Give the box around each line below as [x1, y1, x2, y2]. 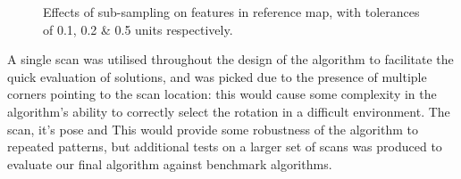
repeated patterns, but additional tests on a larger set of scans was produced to [7, 137, 442, 156]
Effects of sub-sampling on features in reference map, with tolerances [43, 3, 420, 20]
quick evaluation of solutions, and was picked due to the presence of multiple [7, 67, 427, 85]
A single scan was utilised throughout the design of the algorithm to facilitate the [7, 50, 454, 69]
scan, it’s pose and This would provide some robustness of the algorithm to [7, 119, 418, 138]
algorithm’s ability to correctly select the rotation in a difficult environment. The [7, 102, 450, 120]
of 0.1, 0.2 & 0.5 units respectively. [43, 20, 233, 38]
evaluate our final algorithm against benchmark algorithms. [7, 154, 332, 173]
